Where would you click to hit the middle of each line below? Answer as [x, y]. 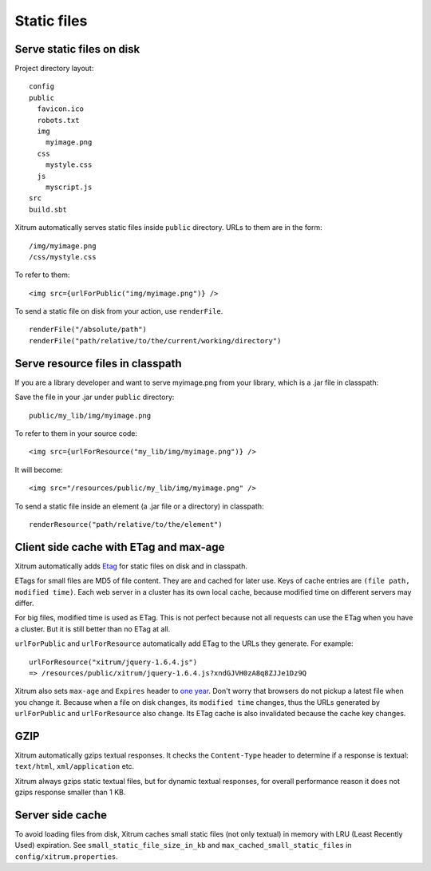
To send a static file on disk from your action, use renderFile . [119, 311]
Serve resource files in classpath [99, 363]
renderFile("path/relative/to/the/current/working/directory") [155, 340]
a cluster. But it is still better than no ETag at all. [93, 629]
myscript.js [69, 187]
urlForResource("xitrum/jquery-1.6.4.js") [113, 662]
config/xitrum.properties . [67, 856]
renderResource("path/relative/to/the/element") [126, 524]
